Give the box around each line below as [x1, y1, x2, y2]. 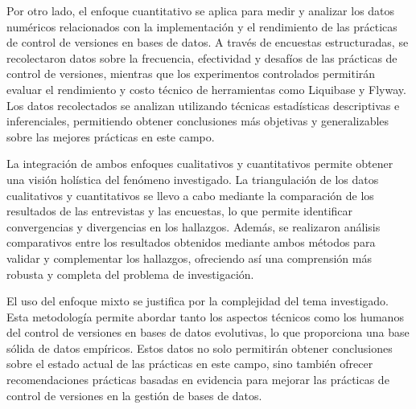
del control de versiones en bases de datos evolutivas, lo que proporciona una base [6, 324, 410, 341]
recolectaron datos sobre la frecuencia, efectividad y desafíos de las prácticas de [6, 49, 397, 66]
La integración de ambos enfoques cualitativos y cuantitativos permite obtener [6, 155, 393, 172]
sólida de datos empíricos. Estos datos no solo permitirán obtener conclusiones [6, 339, 393, 356]
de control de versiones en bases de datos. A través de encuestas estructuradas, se [6, 34, 409, 51]
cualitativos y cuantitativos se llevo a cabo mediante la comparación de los [6, 186, 374, 203]
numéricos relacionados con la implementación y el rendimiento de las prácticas [6, 18, 397, 35]
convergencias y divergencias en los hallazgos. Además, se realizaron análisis [6, 218, 381, 235]
